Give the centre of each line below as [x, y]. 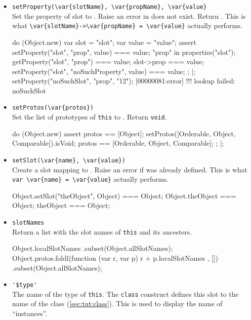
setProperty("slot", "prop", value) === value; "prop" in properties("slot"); [124, 52]
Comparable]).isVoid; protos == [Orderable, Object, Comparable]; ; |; [118, 143]
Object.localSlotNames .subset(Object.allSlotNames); [92, 248]
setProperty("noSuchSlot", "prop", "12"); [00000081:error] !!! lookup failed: [124, 81]
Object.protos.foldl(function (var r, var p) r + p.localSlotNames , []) [115, 258]
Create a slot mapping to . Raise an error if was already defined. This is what [130, 169]
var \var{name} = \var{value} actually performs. [90, 179]
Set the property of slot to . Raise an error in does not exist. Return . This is [129, 16]
